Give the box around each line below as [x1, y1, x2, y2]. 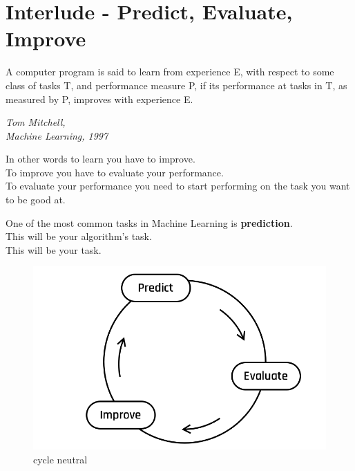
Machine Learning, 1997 [6, 128, 108, 142]
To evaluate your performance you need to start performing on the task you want [6, 178, 350, 193]
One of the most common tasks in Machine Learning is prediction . [6, 215, 293, 230]
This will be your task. [6, 242, 102, 257]
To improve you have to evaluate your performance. [6, 165, 224, 179]
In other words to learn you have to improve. [6, 151, 195, 166]
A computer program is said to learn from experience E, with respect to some [6, 64, 334, 79]
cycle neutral [33, 452, 88, 466]
